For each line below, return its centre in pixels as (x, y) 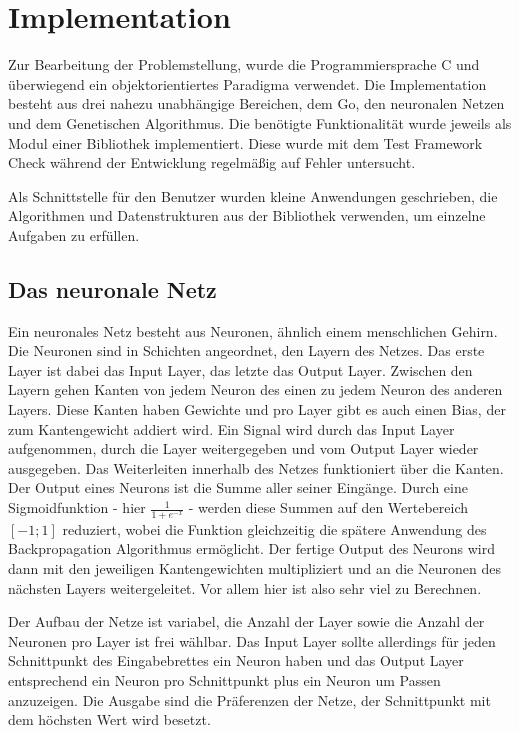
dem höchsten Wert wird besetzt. (109, 719)
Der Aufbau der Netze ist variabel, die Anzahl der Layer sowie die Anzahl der (246, 621)
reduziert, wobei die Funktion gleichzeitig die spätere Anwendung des (274, 528)
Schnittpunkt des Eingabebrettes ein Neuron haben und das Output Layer (236, 660)
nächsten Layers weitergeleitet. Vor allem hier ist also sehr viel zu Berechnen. (245, 587)
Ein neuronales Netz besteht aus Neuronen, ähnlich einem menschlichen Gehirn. (253, 330)
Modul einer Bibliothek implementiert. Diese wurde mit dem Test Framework (245, 142)
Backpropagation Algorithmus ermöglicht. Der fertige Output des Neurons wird (252, 548)
